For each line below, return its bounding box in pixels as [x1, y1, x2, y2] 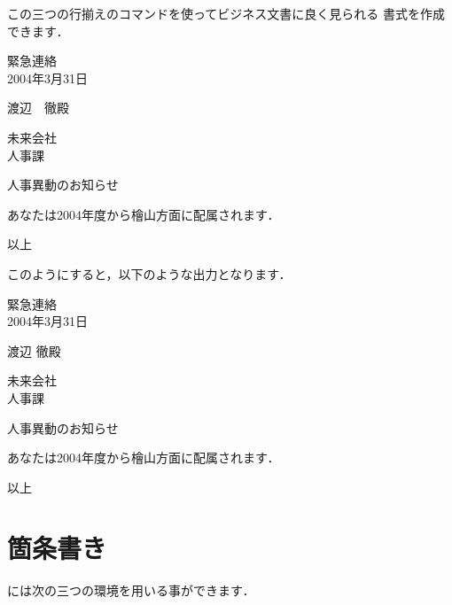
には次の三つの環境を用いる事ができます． [7, 581, 255, 600]
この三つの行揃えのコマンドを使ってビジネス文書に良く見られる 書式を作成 [7, 4, 445, 22]
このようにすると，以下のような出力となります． [7, 264, 292, 283]
